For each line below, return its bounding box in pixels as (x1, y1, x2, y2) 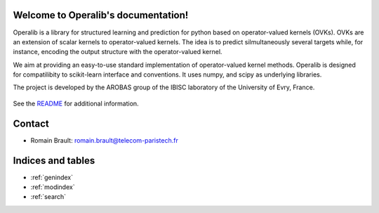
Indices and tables (13, 155, 95, 167)
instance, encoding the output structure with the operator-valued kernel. (13, 48, 222, 56)
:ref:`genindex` (30, 173, 74, 181)
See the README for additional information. (13, 99, 140, 108)
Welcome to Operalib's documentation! (13, 9, 189, 21)
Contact (13, 117, 49, 129)
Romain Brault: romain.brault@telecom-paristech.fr (30, 136, 178, 144)
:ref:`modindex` (30, 183, 75, 191)
